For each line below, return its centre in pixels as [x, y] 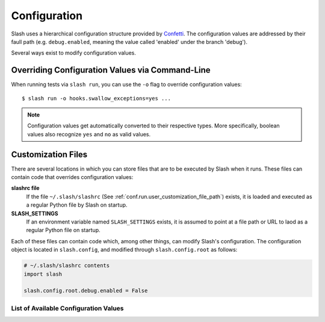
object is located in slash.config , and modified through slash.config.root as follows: [124, 250]
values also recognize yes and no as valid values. [89, 134]
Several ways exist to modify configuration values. [74, 53]
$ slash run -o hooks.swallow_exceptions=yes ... [97, 98]
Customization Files [49, 154]
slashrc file [25, 188]
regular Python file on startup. [63, 230]
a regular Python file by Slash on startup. [77, 205]
